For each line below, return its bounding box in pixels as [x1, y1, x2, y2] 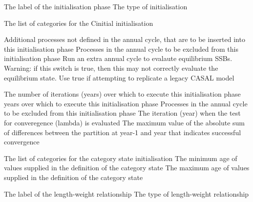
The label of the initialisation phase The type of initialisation [4, 1, 188, 11]
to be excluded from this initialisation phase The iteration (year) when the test [4, 108, 241, 118]
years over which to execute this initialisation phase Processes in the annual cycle [4, 98, 248, 108]
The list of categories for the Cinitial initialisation [4, 18, 153, 28]
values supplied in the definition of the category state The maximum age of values [4, 162, 250, 173]
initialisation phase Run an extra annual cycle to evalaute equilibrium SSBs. [4, 53, 232, 63]
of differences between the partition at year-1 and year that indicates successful [4, 127, 241, 137]
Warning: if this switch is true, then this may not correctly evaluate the [4, 62, 218, 73]
